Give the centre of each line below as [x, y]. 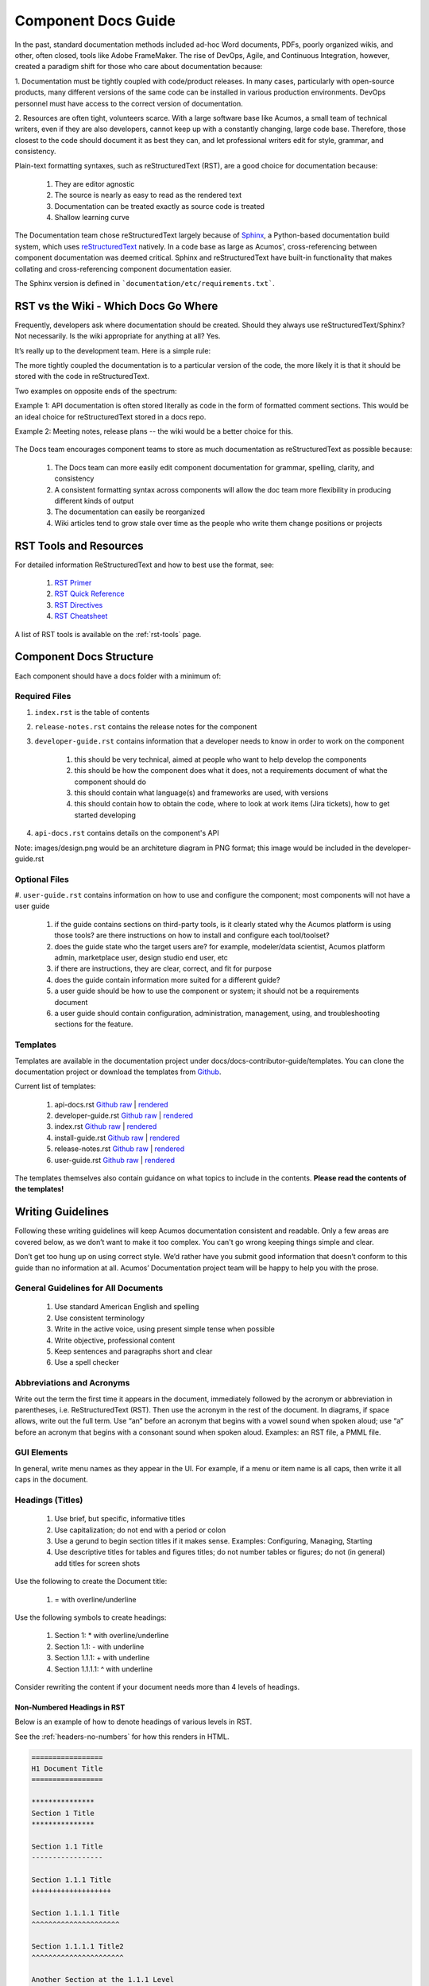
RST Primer [73, 583]
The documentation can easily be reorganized [130, 512]
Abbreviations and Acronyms [72, 1383]
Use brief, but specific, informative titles [120, 1519]
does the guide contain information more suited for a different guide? [167, 979]
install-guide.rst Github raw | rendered [117, 1138]
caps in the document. [52, 1480]
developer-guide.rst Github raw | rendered [124, 1115]
